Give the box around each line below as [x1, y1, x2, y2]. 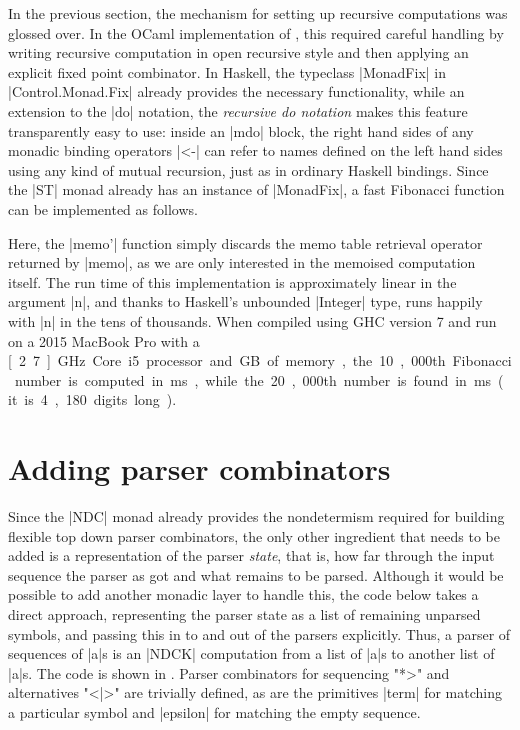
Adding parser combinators [8, 448, 391, 489]
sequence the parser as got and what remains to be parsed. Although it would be [8, 564, 504, 585]
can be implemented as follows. [8, 198, 198, 219]
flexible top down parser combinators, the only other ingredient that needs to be [8, 525, 500, 546]
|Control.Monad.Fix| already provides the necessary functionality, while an [8, 81, 465, 102]
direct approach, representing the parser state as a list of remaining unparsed [8, 603, 481, 624]
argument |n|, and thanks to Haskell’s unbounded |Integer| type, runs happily [8, 291, 483, 312]
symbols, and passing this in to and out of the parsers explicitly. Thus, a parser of [8, 623, 511, 644]
